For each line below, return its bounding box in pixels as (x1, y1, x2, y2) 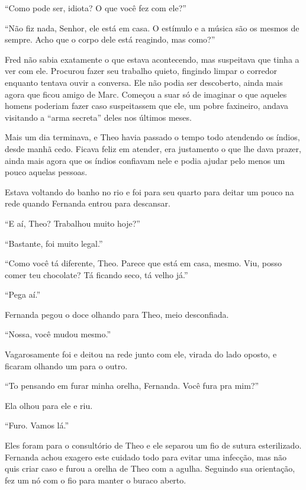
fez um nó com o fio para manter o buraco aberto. (5, 473, 186, 486)
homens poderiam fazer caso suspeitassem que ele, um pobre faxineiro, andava (5, 99, 288, 112)
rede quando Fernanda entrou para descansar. (5, 197, 170, 209)
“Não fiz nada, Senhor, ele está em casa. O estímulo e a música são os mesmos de (5, 21, 299, 34)
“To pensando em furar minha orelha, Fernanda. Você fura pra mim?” (5, 379, 259, 392)
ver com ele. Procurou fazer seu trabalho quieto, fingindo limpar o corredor (5, 65, 277, 77)
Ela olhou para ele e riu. (5, 399, 93, 411)
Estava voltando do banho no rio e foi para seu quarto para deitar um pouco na (5, 185, 294, 198)
